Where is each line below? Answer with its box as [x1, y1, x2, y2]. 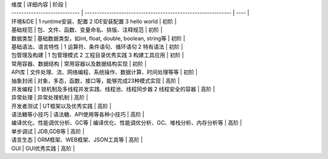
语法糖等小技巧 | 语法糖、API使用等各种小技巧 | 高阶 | [11, 111, 145, 118]
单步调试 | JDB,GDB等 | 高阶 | [11, 128, 85, 135]
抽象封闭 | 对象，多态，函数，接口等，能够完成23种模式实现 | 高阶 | [11, 77, 180, 84]
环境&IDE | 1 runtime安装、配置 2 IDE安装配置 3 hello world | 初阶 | [11, 18, 177, 25]
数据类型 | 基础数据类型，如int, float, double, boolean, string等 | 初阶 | [11, 34, 185, 42]
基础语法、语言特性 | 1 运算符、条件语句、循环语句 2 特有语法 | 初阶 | [11, 43, 183, 50]
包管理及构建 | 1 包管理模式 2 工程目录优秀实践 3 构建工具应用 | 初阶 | [11, 51, 185, 59]
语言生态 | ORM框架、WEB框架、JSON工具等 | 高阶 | [11, 136, 143, 143]
